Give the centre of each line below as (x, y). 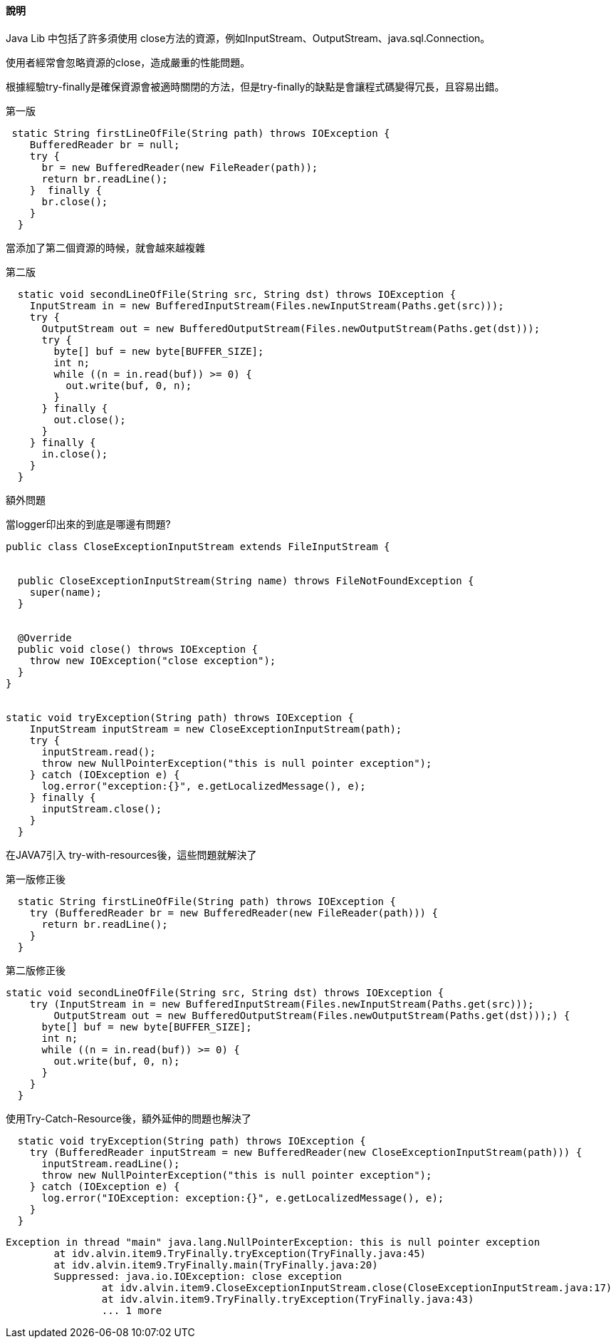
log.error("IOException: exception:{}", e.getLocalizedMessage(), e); (243, 1198)
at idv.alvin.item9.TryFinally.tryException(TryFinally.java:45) (240, 1253)
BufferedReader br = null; (105, 144)
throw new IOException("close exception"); (153, 660)
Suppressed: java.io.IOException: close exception (198, 1276)
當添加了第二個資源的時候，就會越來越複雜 (105, 247)
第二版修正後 (36, 970)
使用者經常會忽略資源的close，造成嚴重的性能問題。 (128, 62)
